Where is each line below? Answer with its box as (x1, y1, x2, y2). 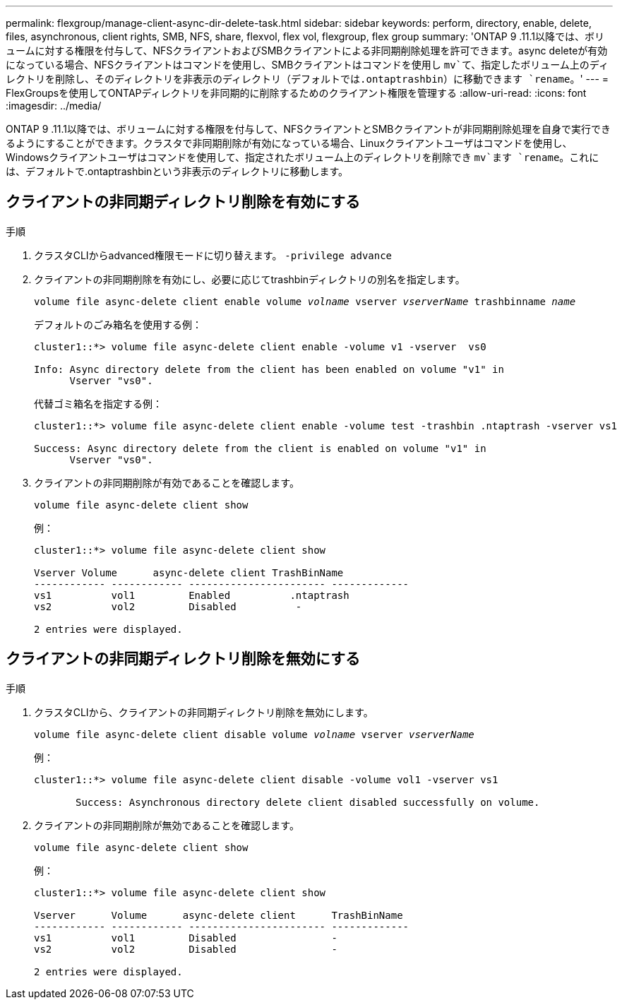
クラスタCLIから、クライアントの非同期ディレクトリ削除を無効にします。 (34, 706, 373, 718)
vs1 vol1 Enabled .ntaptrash (34, 589, 349, 601)
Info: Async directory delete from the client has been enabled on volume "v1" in (34, 363, 504, 375)
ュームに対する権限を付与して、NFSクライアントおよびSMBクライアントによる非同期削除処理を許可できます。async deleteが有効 (6, 44, 608, 57)
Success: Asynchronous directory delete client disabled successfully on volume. (76, 796, 540, 808)
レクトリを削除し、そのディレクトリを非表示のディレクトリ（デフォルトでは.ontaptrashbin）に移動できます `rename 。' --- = (6, 73, 609, 85)
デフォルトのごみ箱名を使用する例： (34, 318, 202, 331)
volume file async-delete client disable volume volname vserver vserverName (34, 728, 474, 740)
